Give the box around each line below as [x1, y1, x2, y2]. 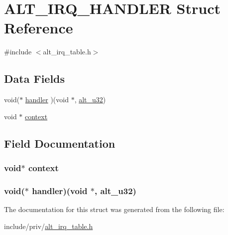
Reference [4, 17, 73, 38]
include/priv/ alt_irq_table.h [4, 221, 93, 231]
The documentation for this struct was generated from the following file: [4, 204, 225, 215]
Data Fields [4, 71, 65, 86]
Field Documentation [4, 135, 115, 151]
